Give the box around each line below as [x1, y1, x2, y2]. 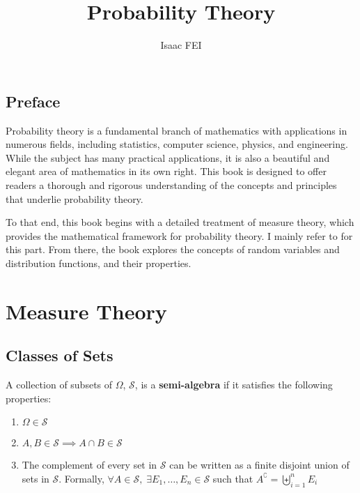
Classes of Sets [6, 344, 114, 366]
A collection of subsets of [6, 377, 113, 392]
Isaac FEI [160, 38, 202, 52]
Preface [6, 90, 61, 112]
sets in [22, 471, 49, 485]
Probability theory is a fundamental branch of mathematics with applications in [6, 123, 347, 137]
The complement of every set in [22, 457, 157, 472]
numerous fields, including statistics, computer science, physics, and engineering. [6, 137, 348, 151]
